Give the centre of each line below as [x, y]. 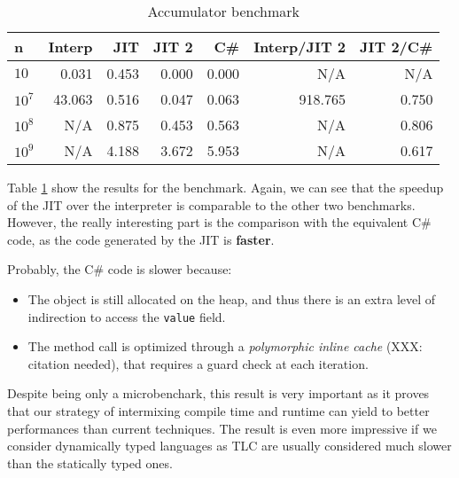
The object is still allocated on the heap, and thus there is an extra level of [232, 298]
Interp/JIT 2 [300, 47]
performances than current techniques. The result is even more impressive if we [222, 428]
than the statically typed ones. [90, 462]
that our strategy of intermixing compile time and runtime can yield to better [218, 411]
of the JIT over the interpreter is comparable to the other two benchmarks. [211, 204]
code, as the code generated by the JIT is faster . [141, 239]
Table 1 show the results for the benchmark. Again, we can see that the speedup [226, 187]
